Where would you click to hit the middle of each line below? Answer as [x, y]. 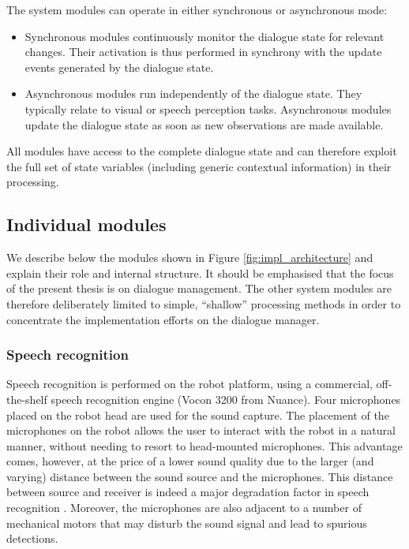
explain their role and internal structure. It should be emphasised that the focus [200, 273]
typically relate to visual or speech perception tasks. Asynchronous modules [208, 108]
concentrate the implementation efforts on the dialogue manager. [163, 319]
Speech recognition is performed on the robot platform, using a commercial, [189, 384]
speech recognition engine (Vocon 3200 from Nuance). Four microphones [226, 399]
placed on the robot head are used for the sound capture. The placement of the [198, 415]
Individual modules [86, 224]
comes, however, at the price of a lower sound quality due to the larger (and [190, 461]
